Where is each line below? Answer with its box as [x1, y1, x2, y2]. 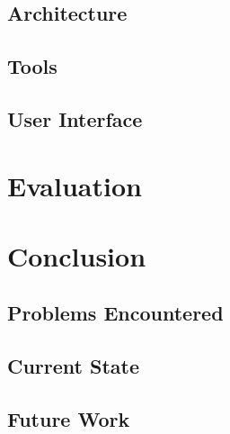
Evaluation [7, 167, 142, 203]
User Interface [7, 104, 143, 132]
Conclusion [7, 237, 146, 274]
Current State [7, 352, 140, 380]
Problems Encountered [7, 299, 224, 327]
